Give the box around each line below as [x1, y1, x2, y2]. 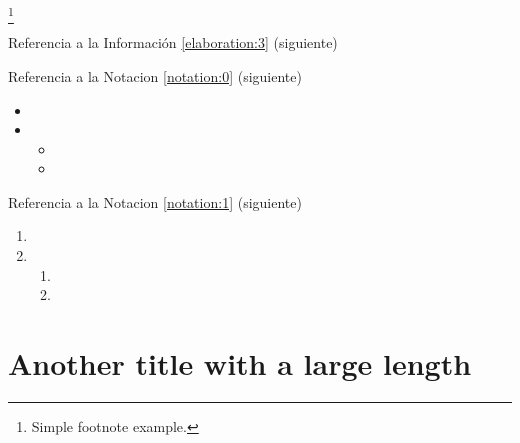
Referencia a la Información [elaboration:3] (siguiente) [8, 32, 338, 53]
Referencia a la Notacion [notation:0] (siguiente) [8, 65, 302, 86]
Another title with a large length [8, 343, 472, 384]
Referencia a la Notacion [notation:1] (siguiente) [8, 191, 302, 212]
